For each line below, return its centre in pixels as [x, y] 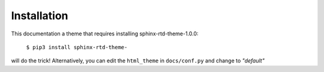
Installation [40, 16]
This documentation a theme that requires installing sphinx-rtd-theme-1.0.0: [105, 34]
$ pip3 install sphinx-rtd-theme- [77, 47]
